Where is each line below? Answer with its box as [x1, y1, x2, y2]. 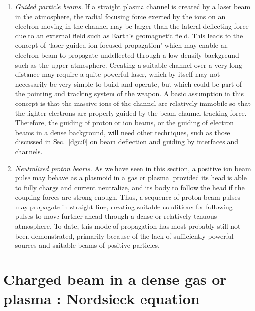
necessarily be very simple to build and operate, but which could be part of [15, 78, 242, 89]
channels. [15, 146, 43, 156]
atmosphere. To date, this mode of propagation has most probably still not [15, 221, 241, 231]
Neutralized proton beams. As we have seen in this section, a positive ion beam [15, 163, 251, 173]
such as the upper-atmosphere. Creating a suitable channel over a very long [15, 59, 242, 69]
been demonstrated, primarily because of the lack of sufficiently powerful [15, 230, 234, 241]
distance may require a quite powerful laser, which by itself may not [15, 69, 220, 79]
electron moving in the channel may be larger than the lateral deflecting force [15, 21, 249, 31]
